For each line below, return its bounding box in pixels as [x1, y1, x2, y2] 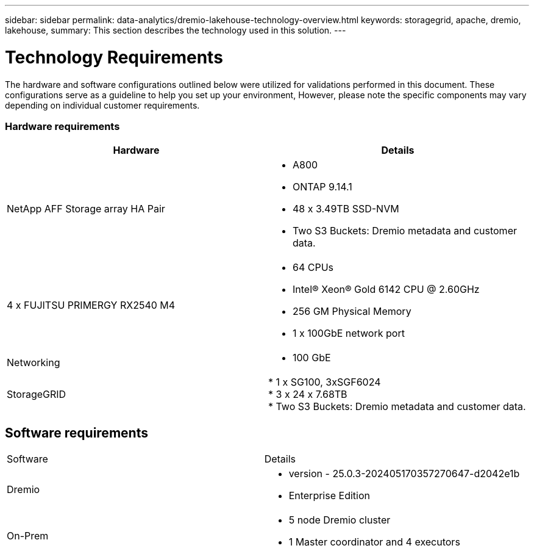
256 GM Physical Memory [293, 305, 411, 318]
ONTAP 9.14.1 [293, 181, 352, 193]
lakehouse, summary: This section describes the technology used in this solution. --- [5, 25, 346, 35]
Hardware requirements [5, 120, 120, 132]
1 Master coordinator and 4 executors [288, 536, 460, 549]
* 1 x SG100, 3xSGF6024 [268, 376, 381, 389]
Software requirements [5, 425, 148, 441]
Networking [7, 356, 60, 369]
